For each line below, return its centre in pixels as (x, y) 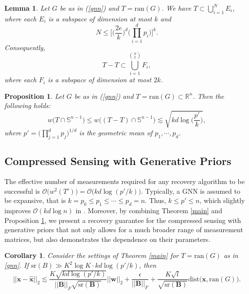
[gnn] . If (17, 265)
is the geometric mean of (116, 133)
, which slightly (222, 200)
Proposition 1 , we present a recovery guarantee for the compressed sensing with (123, 220)
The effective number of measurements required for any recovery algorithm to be (124, 181)
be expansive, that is (35, 200)
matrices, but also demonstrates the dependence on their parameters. (107, 239)
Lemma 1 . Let (27, 8)
